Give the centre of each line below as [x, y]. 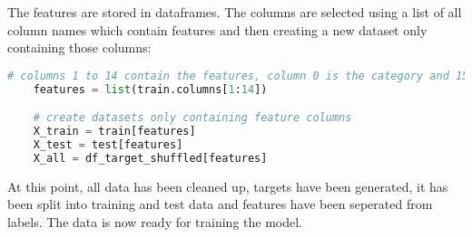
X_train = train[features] [114, 132]
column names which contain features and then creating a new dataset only [217, 29]
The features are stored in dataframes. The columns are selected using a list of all [235, 12]
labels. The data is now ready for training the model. [155, 221]
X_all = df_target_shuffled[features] [150, 158]
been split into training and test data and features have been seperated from [220, 204]
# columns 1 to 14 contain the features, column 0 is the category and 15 [238, 76]
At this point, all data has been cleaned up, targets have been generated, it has [228, 186]
